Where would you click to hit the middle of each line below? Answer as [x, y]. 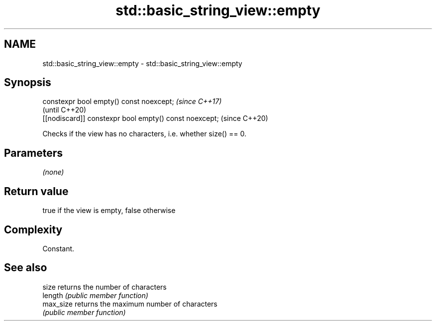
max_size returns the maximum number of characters [130, 304]
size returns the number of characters [105, 287]
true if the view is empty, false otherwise [109, 211]
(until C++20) [64, 110]
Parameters [33, 153]
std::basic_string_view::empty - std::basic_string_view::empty [142, 63]
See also [26, 268]
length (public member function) [95, 295]
